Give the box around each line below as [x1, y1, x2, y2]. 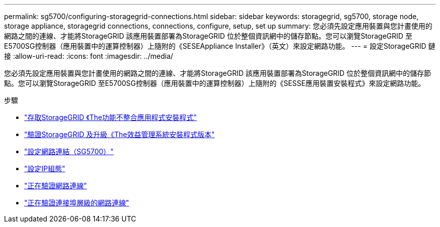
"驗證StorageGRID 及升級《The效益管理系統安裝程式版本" [24, 130, 215, 139]
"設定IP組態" [24, 164, 65, 173]
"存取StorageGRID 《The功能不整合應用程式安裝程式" [24, 113, 197, 122]
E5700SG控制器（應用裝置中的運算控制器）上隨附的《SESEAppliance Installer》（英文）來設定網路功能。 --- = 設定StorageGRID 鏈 [4, 42, 435, 50]
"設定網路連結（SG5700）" [24, 147, 114, 156]
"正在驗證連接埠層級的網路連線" [24, 198, 130, 207]
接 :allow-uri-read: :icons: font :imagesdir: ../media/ [4, 52, 173, 60]
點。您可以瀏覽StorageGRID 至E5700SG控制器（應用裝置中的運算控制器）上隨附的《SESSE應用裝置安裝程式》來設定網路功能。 [4, 79, 425, 87]
